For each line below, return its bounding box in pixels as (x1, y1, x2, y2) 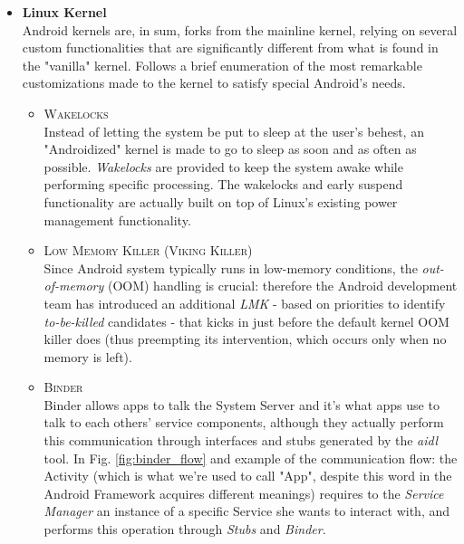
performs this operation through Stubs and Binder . (43, 520, 326, 539)
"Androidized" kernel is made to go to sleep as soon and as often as (43, 139, 417, 158)
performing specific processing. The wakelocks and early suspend (43, 175, 403, 194)
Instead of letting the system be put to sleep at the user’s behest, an (43, 121, 424, 140)
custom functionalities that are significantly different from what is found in (22, 38, 439, 57)
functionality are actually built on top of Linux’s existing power (43, 192, 398, 211)
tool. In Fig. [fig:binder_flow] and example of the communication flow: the (43, 448, 458, 467)
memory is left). (43, 347, 132, 366)
